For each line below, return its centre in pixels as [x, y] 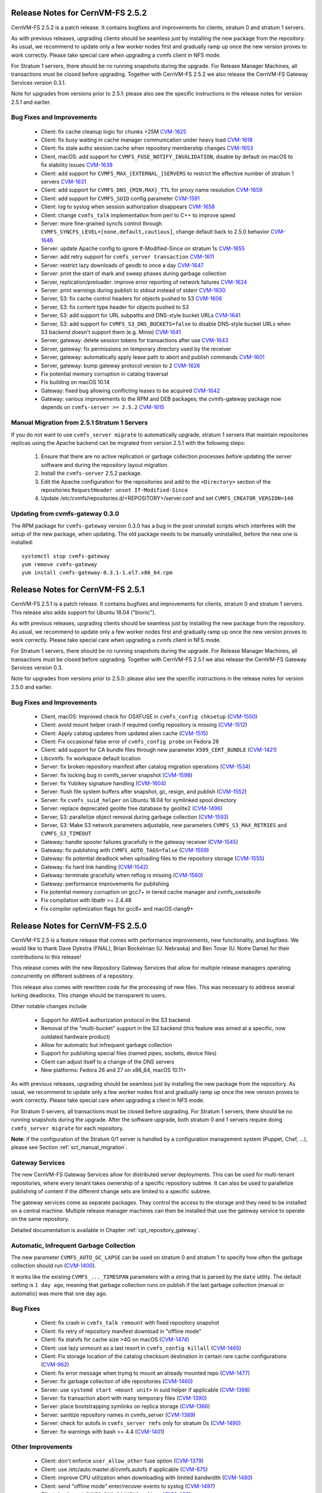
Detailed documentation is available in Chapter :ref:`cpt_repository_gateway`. [106, 1230]
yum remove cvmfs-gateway [60, 565]
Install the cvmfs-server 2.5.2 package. [92, 473]
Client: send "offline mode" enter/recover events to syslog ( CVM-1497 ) [128, 1486]
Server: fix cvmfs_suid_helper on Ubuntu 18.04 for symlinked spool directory [139, 800]
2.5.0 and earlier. [32, 687]
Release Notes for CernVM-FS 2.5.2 [79, 13]
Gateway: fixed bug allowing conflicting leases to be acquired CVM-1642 [130, 391]
